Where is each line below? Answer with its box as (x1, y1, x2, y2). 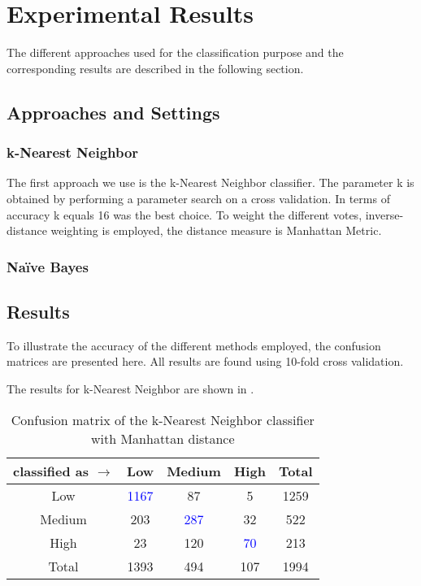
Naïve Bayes (7, 256, 89, 276)
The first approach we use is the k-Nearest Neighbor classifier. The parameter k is (7, 174, 414, 191)
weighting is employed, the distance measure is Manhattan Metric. (50, 222, 382, 239)
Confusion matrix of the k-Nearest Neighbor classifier (11, 410, 315, 429)
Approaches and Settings (7, 99, 220, 124)
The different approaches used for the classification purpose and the (7, 44, 344, 61)
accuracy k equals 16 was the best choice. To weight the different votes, (7, 206, 362, 223)
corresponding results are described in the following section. (7, 59, 304, 76)
